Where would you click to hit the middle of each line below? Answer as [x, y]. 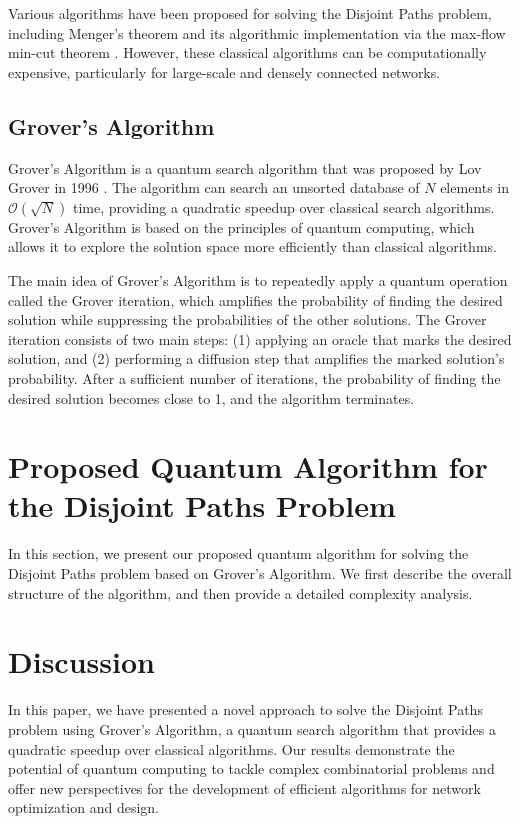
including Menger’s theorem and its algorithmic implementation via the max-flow [257, 32]
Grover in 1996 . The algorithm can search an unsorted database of [214, 187]
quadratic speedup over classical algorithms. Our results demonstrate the [231, 748]
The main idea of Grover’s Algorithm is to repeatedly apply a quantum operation [258, 279]
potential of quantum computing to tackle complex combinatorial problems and [251, 768]
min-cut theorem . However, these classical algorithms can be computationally [247, 52]
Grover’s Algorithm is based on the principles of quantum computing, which [241, 226]
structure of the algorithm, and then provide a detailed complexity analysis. [240, 592]
